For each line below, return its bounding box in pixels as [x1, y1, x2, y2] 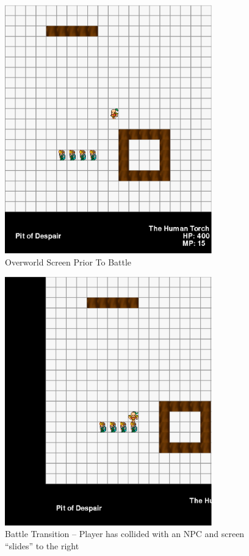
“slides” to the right [5, 539, 79, 552]
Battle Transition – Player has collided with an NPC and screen [5, 527, 245, 540]
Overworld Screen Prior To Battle [5, 255, 132, 268]
